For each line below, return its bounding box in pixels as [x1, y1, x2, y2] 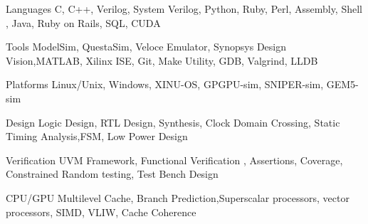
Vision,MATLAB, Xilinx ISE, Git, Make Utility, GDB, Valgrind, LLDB [6, 53, 318, 68]
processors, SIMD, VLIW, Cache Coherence [6, 204, 196, 219]
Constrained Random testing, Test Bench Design [6, 166, 219, 181]
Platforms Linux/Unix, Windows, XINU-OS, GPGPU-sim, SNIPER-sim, [6, 77, 324, 92]
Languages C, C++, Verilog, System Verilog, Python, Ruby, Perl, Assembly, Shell [6, 1, 362, 16]
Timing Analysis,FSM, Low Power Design [6, 129, 188, 144]
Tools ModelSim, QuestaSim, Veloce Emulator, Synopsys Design [6, 39, 287, 54]
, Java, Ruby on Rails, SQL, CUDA [6, 15, 161, 30]
